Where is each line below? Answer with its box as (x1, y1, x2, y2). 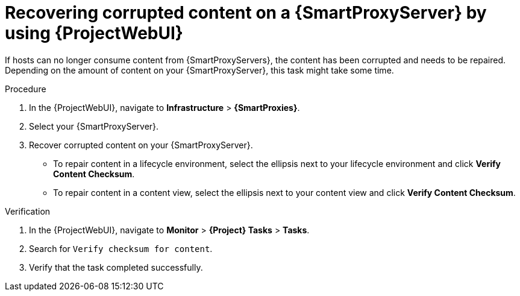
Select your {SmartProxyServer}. (29, 121, 159, 131)
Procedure (5, 83, 46, 94)
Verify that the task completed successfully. (29, 262, 203, 272)
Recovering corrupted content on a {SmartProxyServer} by (5, 2, 487, 23)
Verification (5, 206, 51, 216)
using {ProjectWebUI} (5, 23, 183, 43)
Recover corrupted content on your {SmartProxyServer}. (29, 139, 253, 150)
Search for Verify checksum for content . (29, 243, 213, 254)
